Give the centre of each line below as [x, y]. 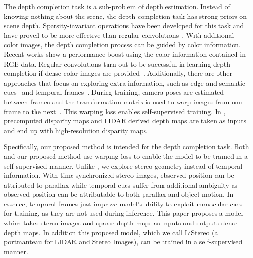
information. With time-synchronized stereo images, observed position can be [119, 175]
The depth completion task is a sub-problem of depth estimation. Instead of [117, 6]
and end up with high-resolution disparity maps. [76, 130]
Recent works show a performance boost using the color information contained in [125, 54]
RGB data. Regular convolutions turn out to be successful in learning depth [117, 63]
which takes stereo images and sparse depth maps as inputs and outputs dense [121, 223]
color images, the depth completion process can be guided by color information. [122, 44]
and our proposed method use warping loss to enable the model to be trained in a [126, 156]
